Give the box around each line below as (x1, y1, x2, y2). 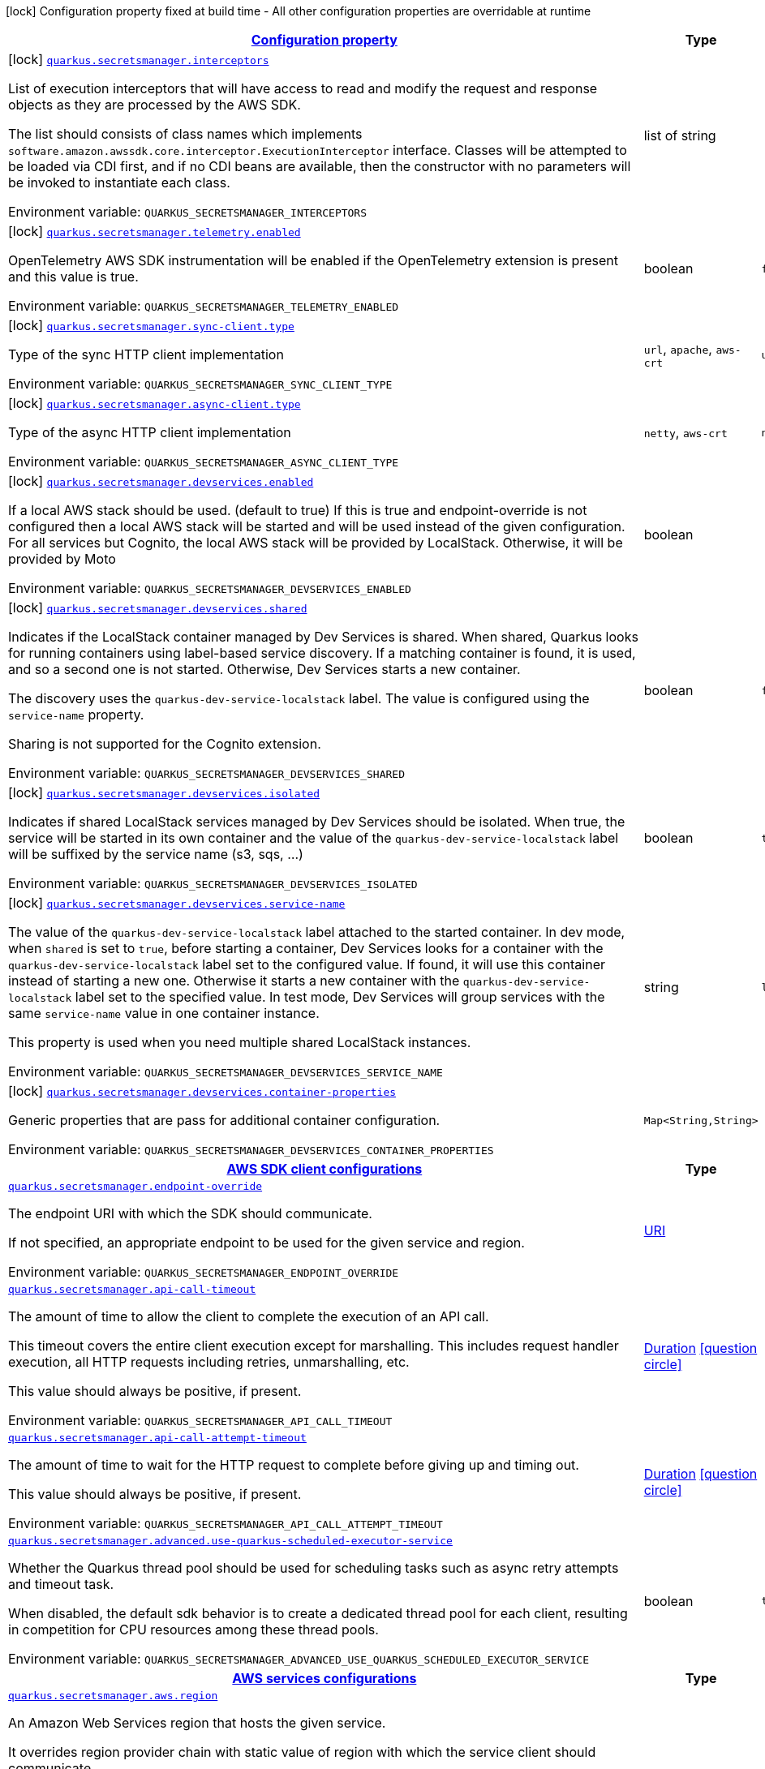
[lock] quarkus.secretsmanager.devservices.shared (8, 599, 307, 616)
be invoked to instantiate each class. (8, 174, 230, 191)
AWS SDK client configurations (226, 1161, 423, 1177)
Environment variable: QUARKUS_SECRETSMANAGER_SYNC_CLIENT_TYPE (8, 376, 393, 392)
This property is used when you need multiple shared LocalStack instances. (8, 1034, 471, 1050)
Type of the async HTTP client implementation (8, 424, 291, 440)
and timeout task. (8, 1576, 114, 1592)
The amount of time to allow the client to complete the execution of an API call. (8, 1308, 489, 1325)
